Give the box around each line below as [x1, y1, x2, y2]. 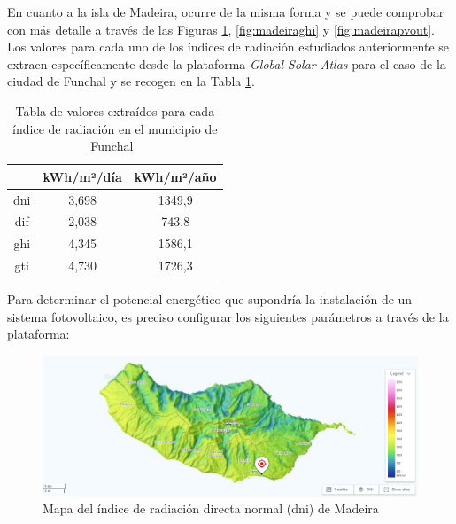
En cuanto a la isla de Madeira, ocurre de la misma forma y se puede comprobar [7, 3, 444, 20]
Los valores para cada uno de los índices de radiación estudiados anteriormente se [7, 37, 450, 56]
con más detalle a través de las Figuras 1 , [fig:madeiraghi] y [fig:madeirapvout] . [7, 20, 435, 38]
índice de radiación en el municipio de [12, 119, 218, 137]
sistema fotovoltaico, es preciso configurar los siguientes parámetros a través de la [7, 307, 449, 325]
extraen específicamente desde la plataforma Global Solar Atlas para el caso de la [7, 54, 446, 73]
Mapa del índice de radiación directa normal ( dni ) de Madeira [43, 499, 379, 518]
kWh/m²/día [43, 167, 122, 185]
